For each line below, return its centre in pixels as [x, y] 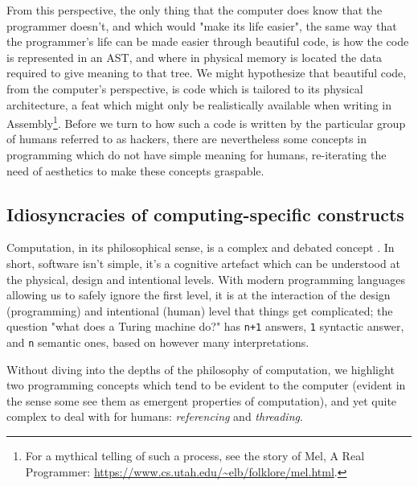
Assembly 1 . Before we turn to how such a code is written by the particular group [206, 122]
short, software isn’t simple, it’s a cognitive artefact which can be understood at [203, 263]
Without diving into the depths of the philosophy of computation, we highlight [201, 369]
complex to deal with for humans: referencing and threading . [155, 416]
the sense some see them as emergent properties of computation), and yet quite [202, 400]
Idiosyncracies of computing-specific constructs [205, 214]
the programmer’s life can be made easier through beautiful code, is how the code [208, 41]
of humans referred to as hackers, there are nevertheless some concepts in [186, 139]
